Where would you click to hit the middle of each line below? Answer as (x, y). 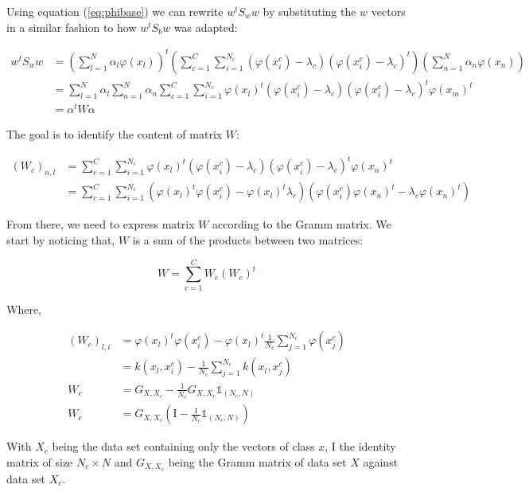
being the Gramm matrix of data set (257, 461)
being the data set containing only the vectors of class (183, 446)
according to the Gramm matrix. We (302, 224)
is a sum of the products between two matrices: (248, 239)
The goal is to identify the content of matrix (115, 134)
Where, (24, 308)
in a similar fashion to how (72, 27)
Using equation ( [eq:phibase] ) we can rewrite (115, 11)
